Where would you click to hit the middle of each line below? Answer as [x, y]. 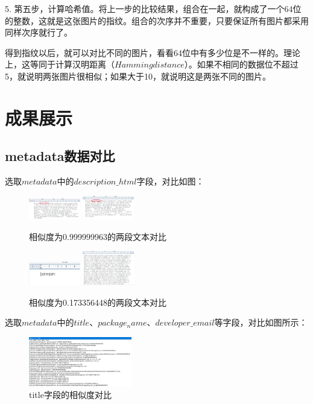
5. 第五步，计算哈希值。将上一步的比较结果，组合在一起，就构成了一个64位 [153, 8]
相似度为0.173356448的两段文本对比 [98, 302]
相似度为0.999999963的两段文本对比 [98, 236]
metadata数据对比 [60, 156]
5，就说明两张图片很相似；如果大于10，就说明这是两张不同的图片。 [138, 76]
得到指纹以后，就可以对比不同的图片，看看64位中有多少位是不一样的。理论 [153, 52]
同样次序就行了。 [39, 32]
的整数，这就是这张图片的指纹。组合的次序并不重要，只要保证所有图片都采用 [157, 20]
